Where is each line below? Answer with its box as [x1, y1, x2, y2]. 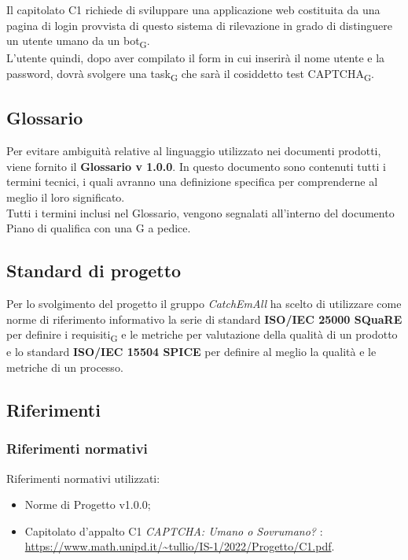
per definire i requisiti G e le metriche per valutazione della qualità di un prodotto [6, 326, 398, 344]
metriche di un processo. [6, 358, 123, 375]
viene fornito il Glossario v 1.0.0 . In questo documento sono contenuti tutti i [6, 158, 386, 174]
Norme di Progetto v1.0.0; [24, 496, 151, 513]
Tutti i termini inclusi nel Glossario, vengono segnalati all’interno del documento [6, 204, 395, 221]
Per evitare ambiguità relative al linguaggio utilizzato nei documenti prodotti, [6, 143, 381, 159]
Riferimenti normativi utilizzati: [6, 469, 160, 486]
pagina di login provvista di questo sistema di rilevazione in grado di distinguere [6, 17, 392, 33]
